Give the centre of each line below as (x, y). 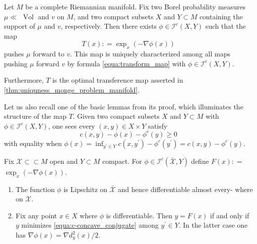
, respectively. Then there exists (108, 26)
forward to (49, 54)
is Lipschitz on (86, 189)
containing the (221, 16)
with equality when (33, 143)
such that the (226, 26)
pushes (14, 54)
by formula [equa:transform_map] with (127, 63)
